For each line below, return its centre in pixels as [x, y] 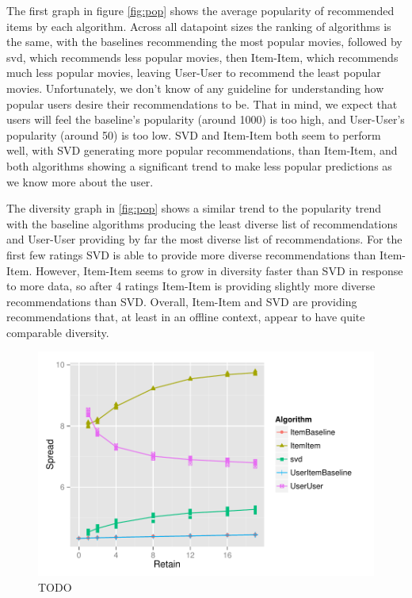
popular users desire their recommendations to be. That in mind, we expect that [202, 103]
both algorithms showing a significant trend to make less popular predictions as [199, 165]
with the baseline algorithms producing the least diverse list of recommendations [202, 223]
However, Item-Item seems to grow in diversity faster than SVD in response [219, 270]
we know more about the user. [80, 181]
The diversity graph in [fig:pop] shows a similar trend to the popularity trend [194, 208]
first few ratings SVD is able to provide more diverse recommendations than [191, 254]
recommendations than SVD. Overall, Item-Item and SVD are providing [182, 301]
